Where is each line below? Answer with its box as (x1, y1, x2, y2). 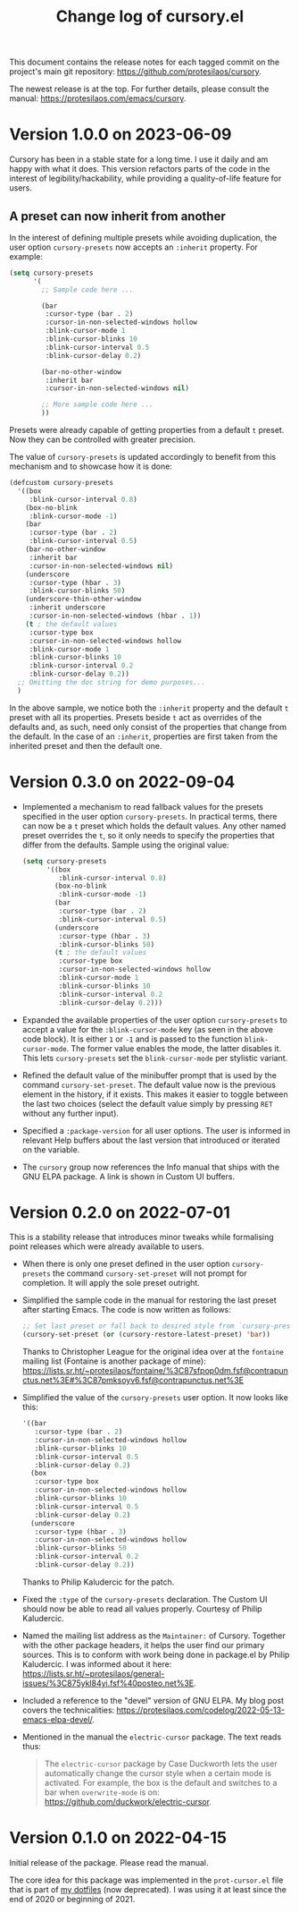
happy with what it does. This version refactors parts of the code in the (9, 164, 270, 174)
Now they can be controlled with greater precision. (9, 434, 196, 445)
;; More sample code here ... (41, 400, 154, 409)
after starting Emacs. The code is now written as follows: (21, 1305, 232, 1315)
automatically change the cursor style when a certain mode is (44, 1767, 272, 1778)
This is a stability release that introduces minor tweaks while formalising (9, 1232, 274, 1243)
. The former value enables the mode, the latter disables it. (66, 1042, 281, 1053)
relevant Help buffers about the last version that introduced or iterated (21, 1135, 280, 1145)
